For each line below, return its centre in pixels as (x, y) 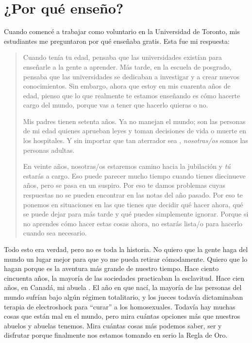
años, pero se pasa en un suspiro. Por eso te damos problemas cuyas (124, 185)
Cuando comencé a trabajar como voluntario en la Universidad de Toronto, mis (122, 31)
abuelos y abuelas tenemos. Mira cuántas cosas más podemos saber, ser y (113, 325)
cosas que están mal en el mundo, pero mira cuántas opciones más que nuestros (122, 316)
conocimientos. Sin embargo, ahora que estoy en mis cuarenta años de (127, 86)
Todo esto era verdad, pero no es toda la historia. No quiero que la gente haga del (126, 249)
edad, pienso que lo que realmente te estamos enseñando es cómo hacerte (132, 95)
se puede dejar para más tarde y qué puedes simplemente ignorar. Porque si (136, 214)
